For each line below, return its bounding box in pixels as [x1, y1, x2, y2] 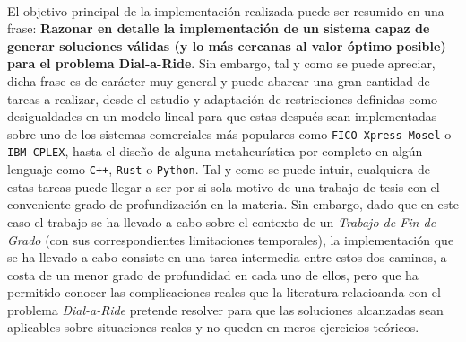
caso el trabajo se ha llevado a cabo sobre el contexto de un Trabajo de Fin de [7, 212, 436, 231]
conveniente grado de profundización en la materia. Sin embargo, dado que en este [7, 195, 459, 214]
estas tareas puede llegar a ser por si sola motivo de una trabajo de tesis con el [7, 177, 440, 196]
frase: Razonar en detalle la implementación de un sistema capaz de [7, 19, 430, 38]
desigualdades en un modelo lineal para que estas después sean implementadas [7, 107, 437, 126]
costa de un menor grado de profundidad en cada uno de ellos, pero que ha [7, 265, 419, 284]
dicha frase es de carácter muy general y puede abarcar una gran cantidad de [7, 71, 430, 90]
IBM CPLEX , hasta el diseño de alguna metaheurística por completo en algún [7, 142, 423, 161]
